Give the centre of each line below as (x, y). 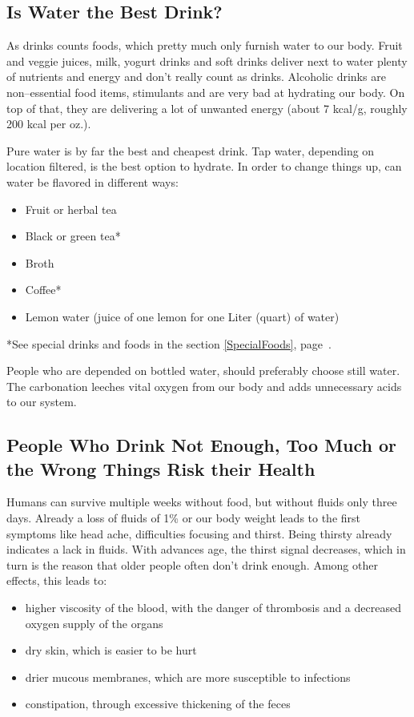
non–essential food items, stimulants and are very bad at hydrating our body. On (206, 92)
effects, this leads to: (57, 580)
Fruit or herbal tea (71, 209)
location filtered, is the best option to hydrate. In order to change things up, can (204, 166)
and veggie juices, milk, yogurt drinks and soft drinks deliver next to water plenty (207, 60)
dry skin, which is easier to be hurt (111, 650)
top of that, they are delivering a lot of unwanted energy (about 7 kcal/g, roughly (207, 108)
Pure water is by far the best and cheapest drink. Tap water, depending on (191, 150)
